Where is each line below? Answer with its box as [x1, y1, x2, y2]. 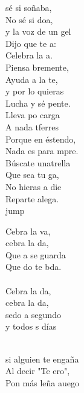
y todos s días [5, 320, 57, 333]
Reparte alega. [5, 192, 59, 205]
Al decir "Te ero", [5, 364, 70, 377]
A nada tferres [5, 120, 59, 133]
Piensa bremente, [5, 60, 69, 73]
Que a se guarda [5, 248, 66, 261]
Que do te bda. [5, 260, 62, 273]
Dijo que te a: [5, 37, 56, 49]
